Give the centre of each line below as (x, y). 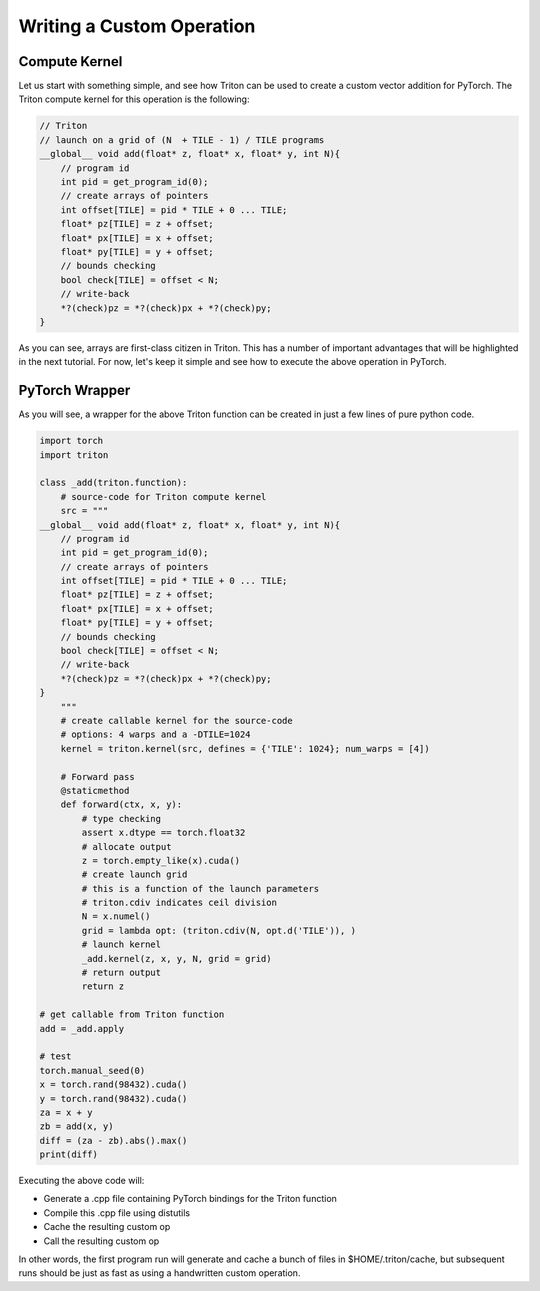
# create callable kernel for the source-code (177, 720)
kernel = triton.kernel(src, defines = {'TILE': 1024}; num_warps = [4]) (245, 748)
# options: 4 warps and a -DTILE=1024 (155, 734)
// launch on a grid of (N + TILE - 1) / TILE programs (182, 139)
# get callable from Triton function (132, 1014)
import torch (71, 441)
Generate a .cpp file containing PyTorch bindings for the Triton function (190, 1199)
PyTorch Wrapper (74, 390)
